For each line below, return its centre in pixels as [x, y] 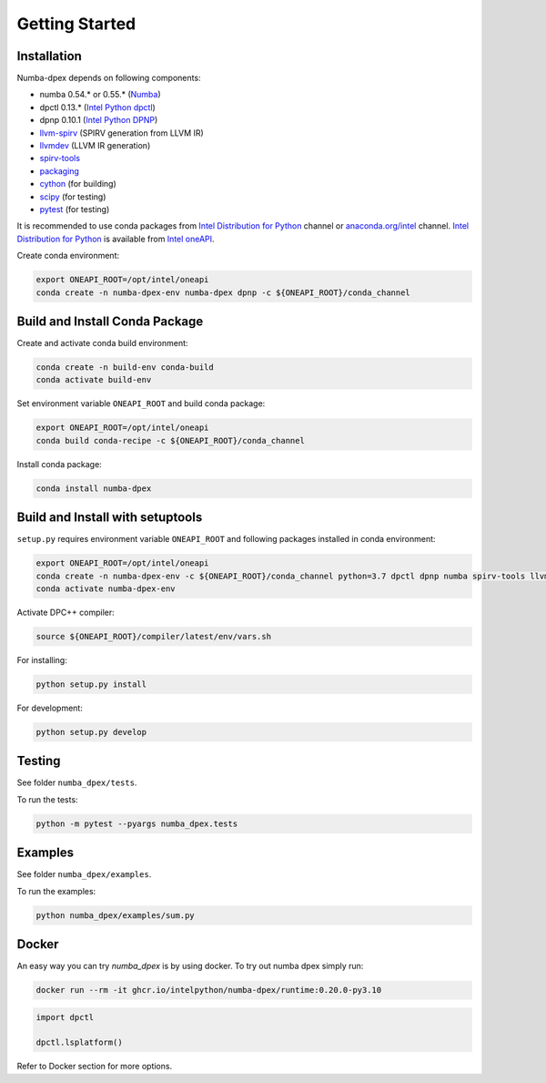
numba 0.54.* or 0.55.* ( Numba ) [100, 95]
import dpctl [65, 1017]
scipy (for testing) [73, 197]
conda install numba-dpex [94, 488]
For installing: [42, 659]
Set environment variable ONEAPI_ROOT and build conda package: [141, 404]
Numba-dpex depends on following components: [109, 78]
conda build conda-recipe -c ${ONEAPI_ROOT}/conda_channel [170, 440]
